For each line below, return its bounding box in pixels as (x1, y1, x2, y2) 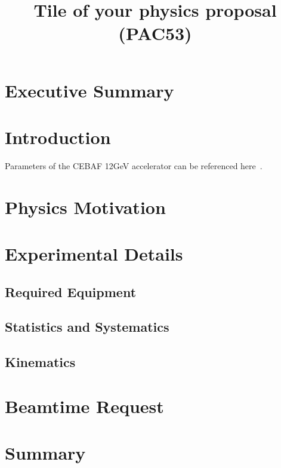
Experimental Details (5, 241, 183, 266)
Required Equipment (5, 282, 137, 301)
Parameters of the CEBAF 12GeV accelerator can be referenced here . (5, 159, 263, 172)
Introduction (5, 124, 111, 149)
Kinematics (5, 353, 76, 371)
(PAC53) (118, 21, 192, 45)
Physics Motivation (5, 194, 166, 219)
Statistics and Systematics (5, 317, 169, 336)
